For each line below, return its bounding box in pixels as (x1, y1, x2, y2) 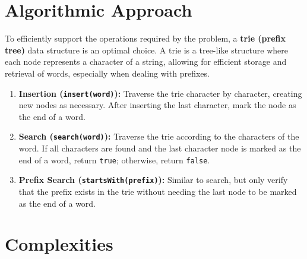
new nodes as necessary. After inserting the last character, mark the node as (18, 99, 296, 111)
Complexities (5, 232, 113, 256)
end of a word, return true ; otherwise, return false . (18, 153, 210, 166)
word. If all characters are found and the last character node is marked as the (18, 142, 301, 154)
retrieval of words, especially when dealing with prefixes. (5, 67, 210, 79)
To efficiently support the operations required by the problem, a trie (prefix (5, 32, 286, 45)
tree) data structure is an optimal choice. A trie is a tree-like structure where (5, 43, 289, 56)
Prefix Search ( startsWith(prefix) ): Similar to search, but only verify (18, 173, 288, 186)
